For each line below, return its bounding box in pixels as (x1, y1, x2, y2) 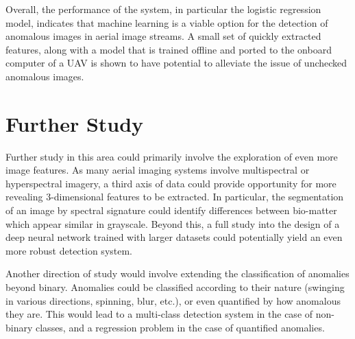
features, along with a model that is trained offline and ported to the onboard (5, 42, 332, 56)
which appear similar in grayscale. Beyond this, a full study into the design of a (5, 216, 340, 231)
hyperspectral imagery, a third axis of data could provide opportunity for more (5, 176, 336, 190)
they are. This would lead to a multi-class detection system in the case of (5, 307, 313, 321)
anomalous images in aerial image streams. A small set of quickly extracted (5, 29, 321, 43)
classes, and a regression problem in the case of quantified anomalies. (36, 320, 325, 334)
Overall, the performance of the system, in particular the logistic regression (5, 2, 321, 16)
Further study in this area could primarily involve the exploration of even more (5, 149, 338, 163)
